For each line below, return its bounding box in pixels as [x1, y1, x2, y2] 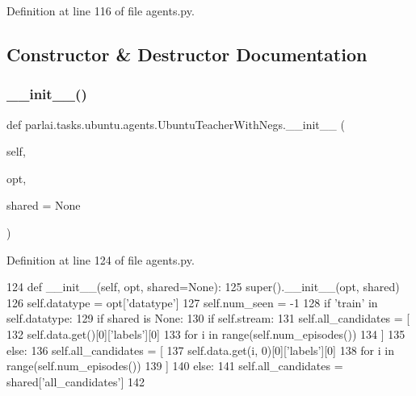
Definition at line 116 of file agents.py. [6, 2, 195, 19]
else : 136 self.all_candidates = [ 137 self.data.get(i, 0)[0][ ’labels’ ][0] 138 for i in [6, 341, 394, 358]
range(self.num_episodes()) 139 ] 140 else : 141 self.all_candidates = [6, 357, 343, 374]
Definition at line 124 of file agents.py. [6, 251, 195, 268]
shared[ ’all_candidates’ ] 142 [6, 373, 145, 390]
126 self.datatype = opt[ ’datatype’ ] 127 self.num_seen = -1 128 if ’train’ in [6, 294, 378, 311]
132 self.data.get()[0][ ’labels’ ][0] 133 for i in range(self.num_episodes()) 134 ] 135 [6, 325, 405, 342]
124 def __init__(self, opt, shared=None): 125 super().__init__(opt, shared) [6, 278, 400, 295]
